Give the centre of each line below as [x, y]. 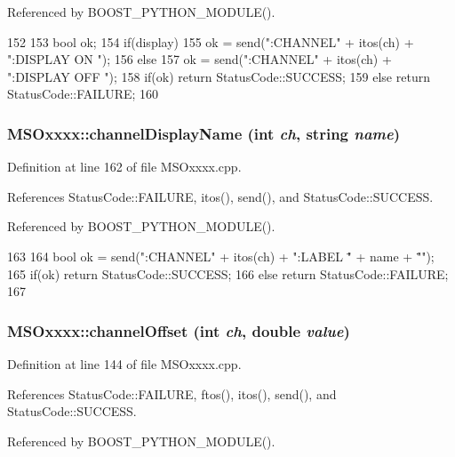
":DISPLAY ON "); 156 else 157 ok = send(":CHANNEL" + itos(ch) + [200, 59]
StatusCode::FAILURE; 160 [83, 94]
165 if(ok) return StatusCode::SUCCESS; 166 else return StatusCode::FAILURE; [228, 273]
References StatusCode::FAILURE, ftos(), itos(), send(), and [172, 393]
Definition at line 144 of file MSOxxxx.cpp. [124, 363]
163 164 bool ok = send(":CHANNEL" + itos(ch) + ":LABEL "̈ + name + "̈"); [221, 256]
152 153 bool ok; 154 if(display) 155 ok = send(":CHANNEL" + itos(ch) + [211, 41]
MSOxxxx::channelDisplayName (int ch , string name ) [204, 133]
